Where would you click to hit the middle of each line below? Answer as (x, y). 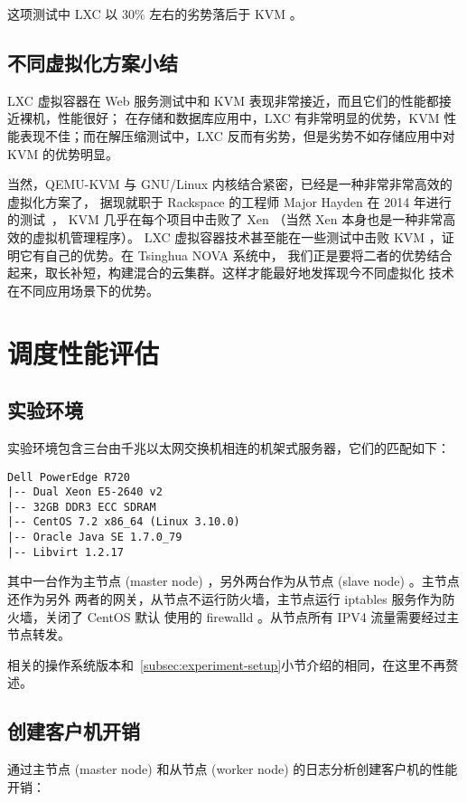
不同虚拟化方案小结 (93, 62)
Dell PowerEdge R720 (69, 477)
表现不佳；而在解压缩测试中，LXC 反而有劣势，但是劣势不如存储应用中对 (237, 135)
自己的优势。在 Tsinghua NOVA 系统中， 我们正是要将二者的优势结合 (248, 255)
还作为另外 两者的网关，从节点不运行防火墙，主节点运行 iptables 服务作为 (225, 599)
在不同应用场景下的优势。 (83, 290)
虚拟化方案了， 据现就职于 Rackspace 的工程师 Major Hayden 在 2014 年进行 (229, 201)
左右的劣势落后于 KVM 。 (226, 14)
